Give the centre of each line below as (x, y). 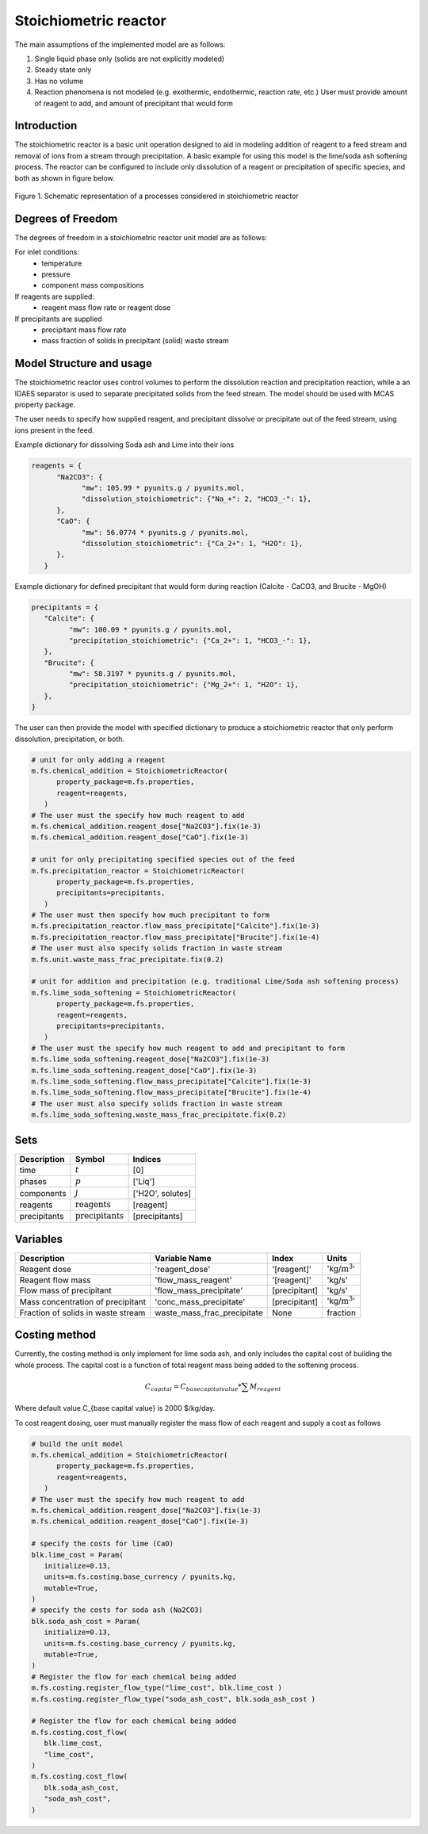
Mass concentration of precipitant (83, 1301)
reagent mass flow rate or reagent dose (106, 308)
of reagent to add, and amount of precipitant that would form (134, 103)
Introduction (46, 126)
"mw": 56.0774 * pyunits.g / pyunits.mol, (165, 532)
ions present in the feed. (54, 430)
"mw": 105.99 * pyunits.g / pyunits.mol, (163, 488)
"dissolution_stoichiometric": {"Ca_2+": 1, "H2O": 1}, (192, 543)
